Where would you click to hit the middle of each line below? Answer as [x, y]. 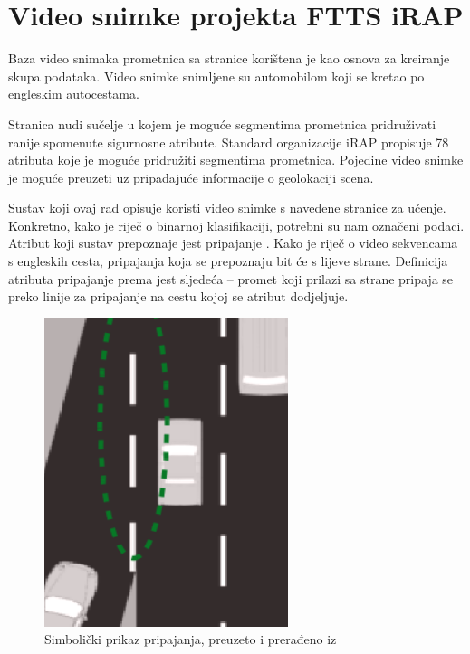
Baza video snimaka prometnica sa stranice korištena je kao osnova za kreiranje [229, 58]
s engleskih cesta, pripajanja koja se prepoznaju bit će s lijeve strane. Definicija [228, 261]
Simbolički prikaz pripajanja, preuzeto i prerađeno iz [191, 639]
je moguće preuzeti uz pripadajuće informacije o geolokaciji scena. [191, 177]
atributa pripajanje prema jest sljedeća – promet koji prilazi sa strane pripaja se [231, 278]
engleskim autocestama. [74, 94]
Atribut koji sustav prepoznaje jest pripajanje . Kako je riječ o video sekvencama [233, 243]
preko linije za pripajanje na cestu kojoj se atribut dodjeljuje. [178, 296]
